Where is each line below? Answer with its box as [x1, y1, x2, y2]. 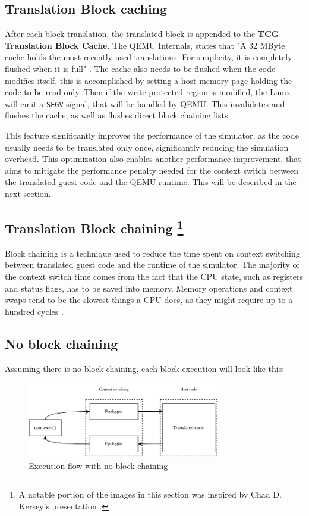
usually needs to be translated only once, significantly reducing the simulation [5, 140, 289, 153]
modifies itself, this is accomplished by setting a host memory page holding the [5, 74, 292, 86]
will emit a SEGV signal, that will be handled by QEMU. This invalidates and [5, 97, 285, 110]
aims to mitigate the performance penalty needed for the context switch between [5, 164, 299, 176]
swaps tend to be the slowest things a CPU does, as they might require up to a [5, 293, 293, 306]
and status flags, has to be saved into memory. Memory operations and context [5, 282, 293, 294]
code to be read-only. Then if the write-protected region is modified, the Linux [5, 86, 291, 98]
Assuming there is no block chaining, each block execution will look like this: [5, 362, 285, 374]
